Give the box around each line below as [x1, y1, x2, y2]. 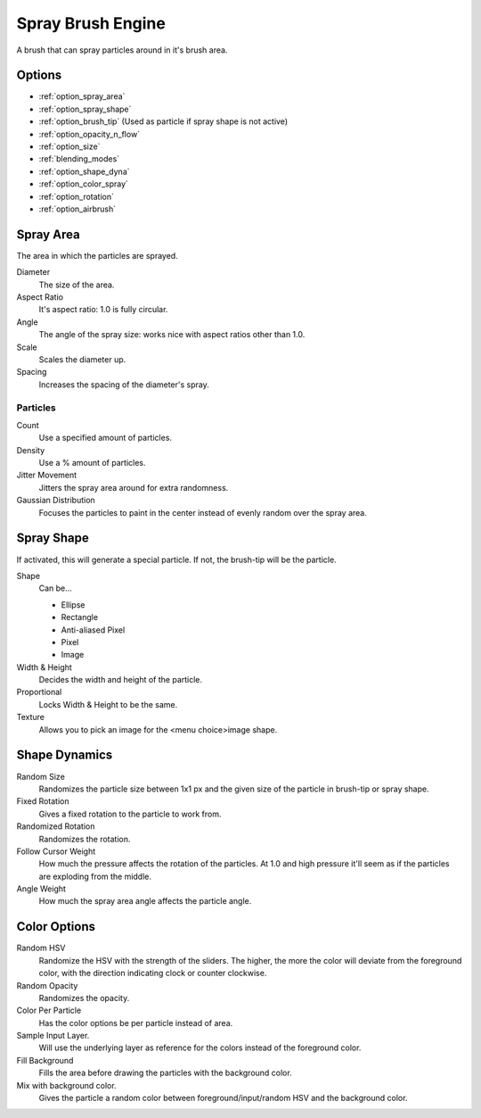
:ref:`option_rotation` [38, 191, 115, 202]
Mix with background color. [16, 1080, 117, 1090]
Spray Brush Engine [16, 13, 167, 33]
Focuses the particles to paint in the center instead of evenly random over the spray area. [38, 507, 367, 518]
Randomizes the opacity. [38, 992, 130, 1003]
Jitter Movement [16, 469, 77, 481]
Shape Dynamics [16, 748, 113, 763]
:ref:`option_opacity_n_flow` [38, 128, 141, 139]
